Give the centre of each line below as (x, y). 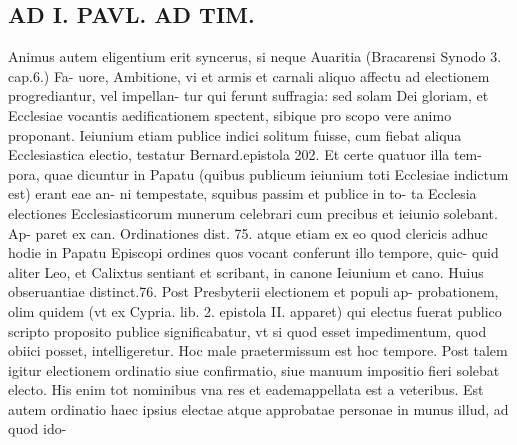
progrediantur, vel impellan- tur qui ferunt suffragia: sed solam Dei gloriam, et (248, 95)
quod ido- (37, 428)
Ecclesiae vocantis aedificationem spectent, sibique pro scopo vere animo (230, 114)
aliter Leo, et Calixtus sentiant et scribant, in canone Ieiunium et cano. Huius (246, 271)
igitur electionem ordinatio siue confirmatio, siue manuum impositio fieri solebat (254, 369)
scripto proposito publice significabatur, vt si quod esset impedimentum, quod (247, 330)
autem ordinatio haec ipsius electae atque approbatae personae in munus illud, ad (258, 408)
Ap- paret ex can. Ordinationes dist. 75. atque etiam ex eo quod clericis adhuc (248, 232)
